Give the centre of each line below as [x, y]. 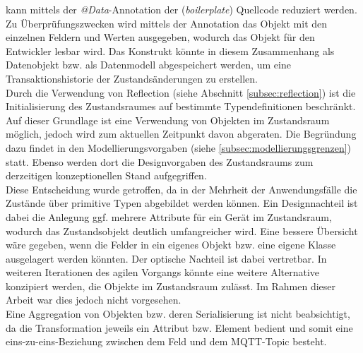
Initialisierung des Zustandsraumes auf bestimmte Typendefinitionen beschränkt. [181, 106]
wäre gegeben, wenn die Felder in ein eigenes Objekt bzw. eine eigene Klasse [171, 245]
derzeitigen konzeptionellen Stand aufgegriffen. [106, 175]
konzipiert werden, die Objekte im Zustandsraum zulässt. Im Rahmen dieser [171, 286]
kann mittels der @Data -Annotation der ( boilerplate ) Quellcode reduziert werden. [181, 9]
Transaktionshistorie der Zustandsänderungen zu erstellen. [132, 78]
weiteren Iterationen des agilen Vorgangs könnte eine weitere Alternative [163, 272]
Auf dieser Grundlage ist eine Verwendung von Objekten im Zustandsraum [168, 120]
